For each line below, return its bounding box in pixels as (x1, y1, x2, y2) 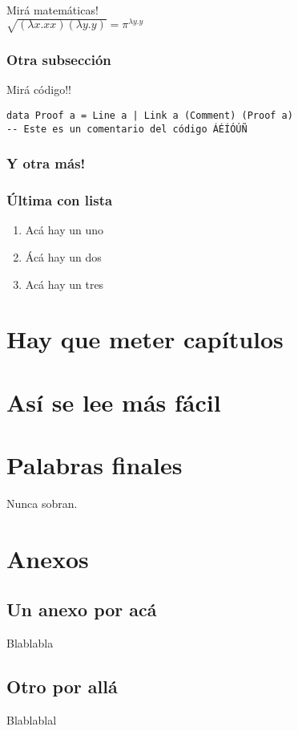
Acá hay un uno (25, 221, 104, 238)
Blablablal (6, 711, 57, 728)
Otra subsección (6, 50, 111, 70)
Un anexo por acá (6, 597, 157, 622)
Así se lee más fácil (6, 385, 221, 418)
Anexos (6, 542, 89, 575)
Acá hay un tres (25, 275, 104, 292)
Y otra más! (6, 153, 86, 173)
